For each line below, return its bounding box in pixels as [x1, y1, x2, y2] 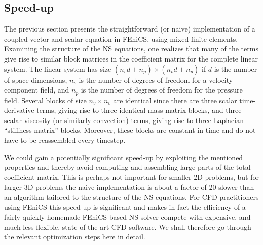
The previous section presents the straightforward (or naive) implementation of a [4, 23, 255, 34]
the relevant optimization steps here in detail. [4, 231, 145, 242]
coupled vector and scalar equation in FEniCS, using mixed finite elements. [4, 33, 238, 44]
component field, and [4, 84, 69, 95]
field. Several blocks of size [4, 95, 87, 105]
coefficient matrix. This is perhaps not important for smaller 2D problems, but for [4, 171, 259, 182]
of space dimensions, [4, 74, 67, 85]
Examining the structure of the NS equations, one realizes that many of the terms [4, 43, 258, 54]
